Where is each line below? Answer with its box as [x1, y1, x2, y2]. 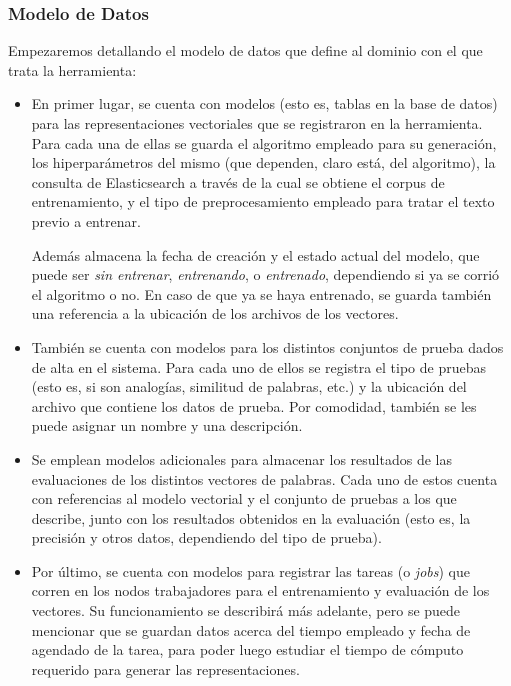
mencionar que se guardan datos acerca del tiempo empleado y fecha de [31, 619, 471, 640]
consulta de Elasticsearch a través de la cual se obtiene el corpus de [31, 171, 445, 192]
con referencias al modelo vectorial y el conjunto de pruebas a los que [31, 488, 457, 509]
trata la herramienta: [8, 59, 137, 80]
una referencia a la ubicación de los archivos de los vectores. [31, 303, 399, 324]
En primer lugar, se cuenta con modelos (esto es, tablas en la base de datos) [31, 93, 498, 114]
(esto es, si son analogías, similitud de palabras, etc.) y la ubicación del [31, 376, 467, 397]
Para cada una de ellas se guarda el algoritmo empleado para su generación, [31, 132, 497, 153]
